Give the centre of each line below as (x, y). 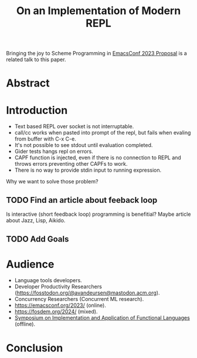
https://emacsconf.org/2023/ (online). (60, 305)
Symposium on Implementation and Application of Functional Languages (102, 318)
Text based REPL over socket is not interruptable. (74, 126)
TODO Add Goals (38, 239)
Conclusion (35, 348)
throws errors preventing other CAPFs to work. (71, 164)
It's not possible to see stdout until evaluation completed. (84, 145)
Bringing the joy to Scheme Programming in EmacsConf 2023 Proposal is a (97, 53)
